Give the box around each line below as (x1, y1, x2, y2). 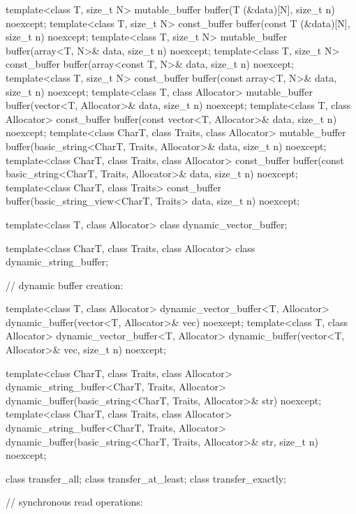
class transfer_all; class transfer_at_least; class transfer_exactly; (6, 471, 286, 485)
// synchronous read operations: (6, 494, 143, 509)
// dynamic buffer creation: (6, 277, 124, 292)
